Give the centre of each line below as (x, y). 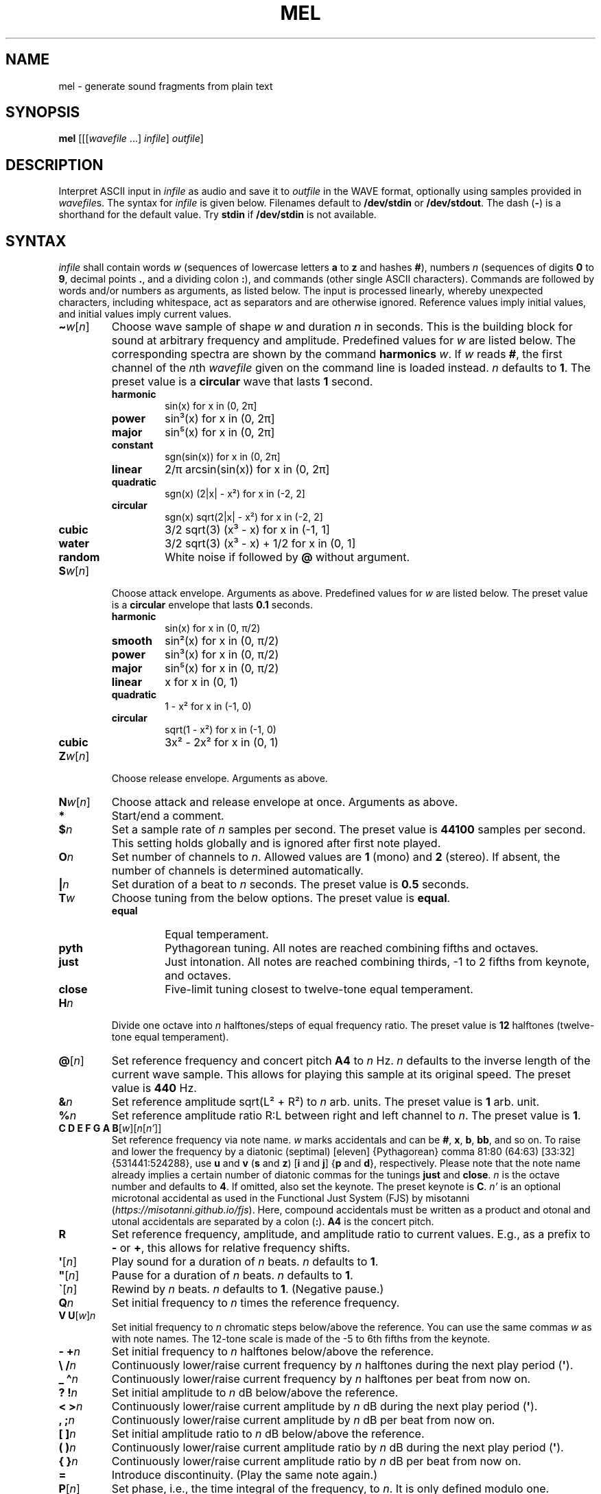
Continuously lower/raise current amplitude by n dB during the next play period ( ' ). (325, 1407)
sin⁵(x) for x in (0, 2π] (220, 432)
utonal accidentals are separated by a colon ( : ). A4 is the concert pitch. (273, 1222)
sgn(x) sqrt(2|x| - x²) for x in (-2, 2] (244, 517)
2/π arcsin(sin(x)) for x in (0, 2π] (247, 470)
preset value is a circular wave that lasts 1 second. (242, 382)
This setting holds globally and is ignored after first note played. (276, 843)
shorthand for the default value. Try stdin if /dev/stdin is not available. (217, 215)
